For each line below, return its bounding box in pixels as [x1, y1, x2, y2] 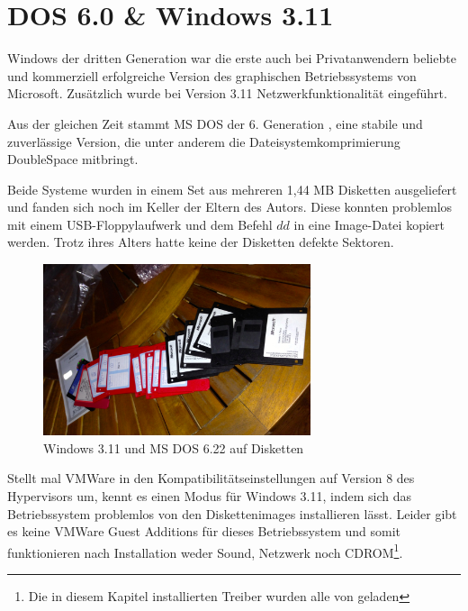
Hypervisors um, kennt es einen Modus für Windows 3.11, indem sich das [7, 486, 412, 505]
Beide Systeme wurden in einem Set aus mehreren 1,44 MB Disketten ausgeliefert [7, 179, 457, 198]
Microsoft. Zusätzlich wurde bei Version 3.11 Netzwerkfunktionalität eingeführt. [7, 84, 447, 103]
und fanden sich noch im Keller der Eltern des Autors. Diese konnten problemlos [7, 197, 453, 216]
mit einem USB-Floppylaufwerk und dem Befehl [7, 214, 273, 233]
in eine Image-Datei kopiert [293, 214, 445, 233]
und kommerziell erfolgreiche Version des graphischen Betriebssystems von [7, 66, 417, 85]
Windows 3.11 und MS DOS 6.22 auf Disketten [43, 438, 304, 457]
